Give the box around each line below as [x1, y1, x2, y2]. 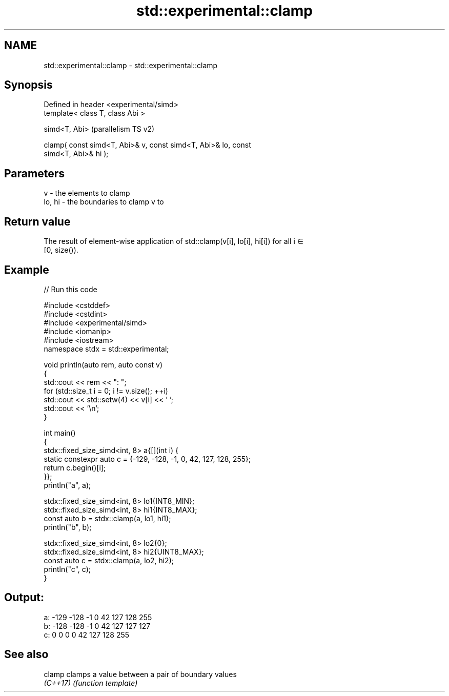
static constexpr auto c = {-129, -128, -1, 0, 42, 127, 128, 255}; [44, 454, 251, 463]
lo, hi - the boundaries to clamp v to [44, 197, 164, 207]
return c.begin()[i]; [44, 463, 106, 472]
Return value [4, 215, 71, 228]
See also [4, 648, 49, 661]
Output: [4, 591, 44, 604]
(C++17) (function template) [44, 678, 138, 687]
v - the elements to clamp [44, 189, 130, 198]
